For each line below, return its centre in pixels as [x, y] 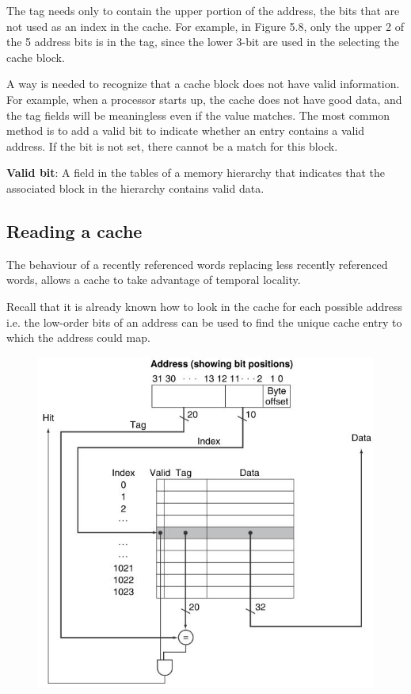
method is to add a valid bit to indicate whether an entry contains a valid [186, 130]
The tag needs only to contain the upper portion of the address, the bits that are [203, 10]
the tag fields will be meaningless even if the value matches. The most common [198, 115]
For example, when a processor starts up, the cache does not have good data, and [204, 99]
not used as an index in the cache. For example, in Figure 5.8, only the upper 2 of [205, 26]
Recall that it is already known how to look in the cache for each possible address [204, 306]
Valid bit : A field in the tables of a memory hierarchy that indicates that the [196, 173]
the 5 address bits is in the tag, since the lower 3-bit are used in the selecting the [203, 42]
